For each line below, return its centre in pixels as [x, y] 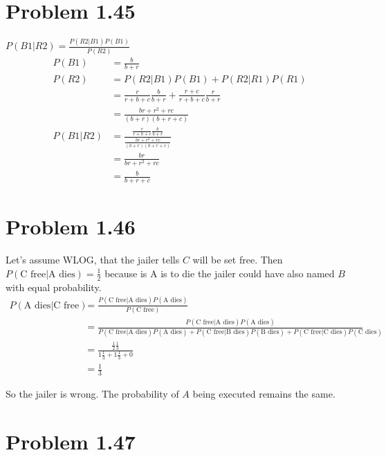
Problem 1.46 [71, 226]
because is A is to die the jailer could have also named [220, 273]
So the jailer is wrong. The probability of [92, 394]
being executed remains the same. [264, 394]
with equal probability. [54, 287]
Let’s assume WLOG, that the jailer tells [93, 260]
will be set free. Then [238, 260]
